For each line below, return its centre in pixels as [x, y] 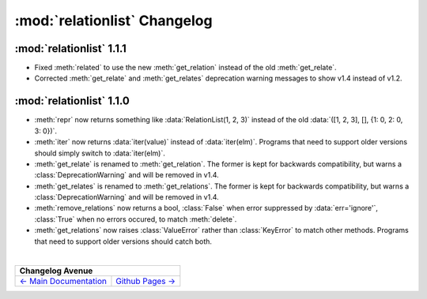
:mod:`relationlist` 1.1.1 [70, 49]
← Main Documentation [63, 282]
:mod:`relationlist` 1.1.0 [72, 101]
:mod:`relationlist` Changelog [113, 21]
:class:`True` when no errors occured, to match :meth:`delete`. [136, 219]
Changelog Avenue [56, 271]
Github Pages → [146, 282]
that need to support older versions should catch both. [123, 241]
